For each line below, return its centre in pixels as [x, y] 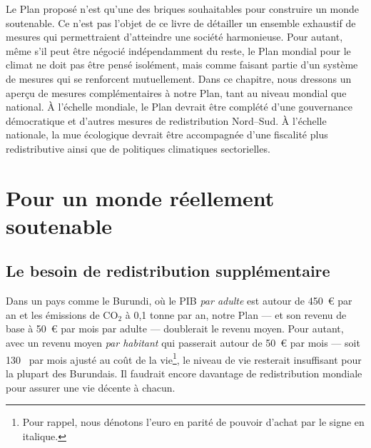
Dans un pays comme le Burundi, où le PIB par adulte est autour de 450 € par [179, 301]
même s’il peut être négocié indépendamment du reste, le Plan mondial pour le [178, 50]
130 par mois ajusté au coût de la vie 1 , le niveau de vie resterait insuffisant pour [184, 358]
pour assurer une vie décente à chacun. [91, 387]
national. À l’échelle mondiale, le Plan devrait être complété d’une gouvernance [179, 107]
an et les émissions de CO [62, 314]
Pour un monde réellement [140, 197]
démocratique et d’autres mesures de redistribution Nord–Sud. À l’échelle [166, 120]
